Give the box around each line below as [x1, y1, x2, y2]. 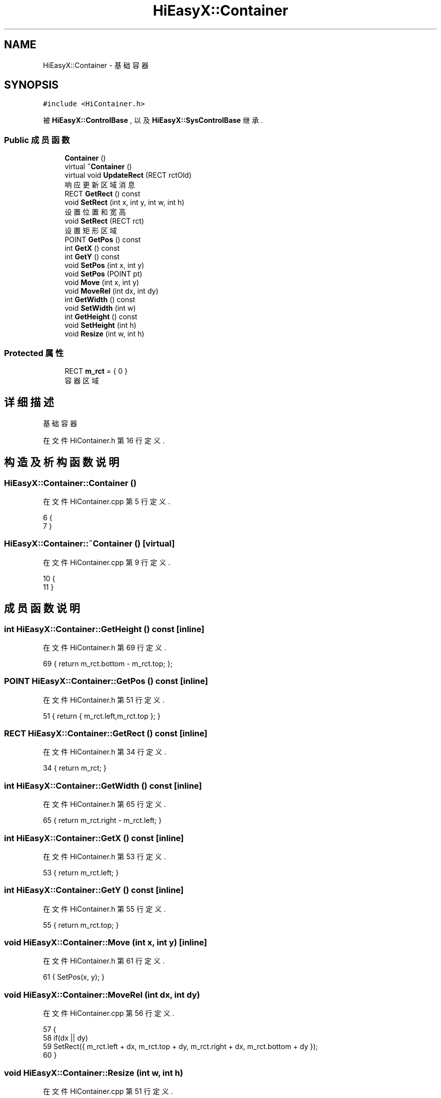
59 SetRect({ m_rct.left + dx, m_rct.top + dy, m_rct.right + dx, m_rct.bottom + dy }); [43, 1042, 318, 1051]
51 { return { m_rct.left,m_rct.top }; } [43, 711, 161, 720]
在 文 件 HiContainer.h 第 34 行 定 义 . [43, 747, 167, 757]
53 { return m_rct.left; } [43, 868, 119, 877]
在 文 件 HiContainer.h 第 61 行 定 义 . [43, 956, 165, 966]
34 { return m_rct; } [43, 764, 107, 773]
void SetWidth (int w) [64, 304, 136, 313]
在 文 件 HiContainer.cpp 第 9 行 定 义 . [43, 558, 171, 567]
